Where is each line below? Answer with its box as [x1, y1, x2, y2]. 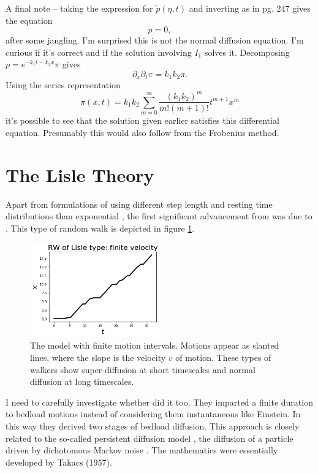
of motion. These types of [175, 350, 271, 363]
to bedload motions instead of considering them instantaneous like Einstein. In [6, 407, 301, 420]
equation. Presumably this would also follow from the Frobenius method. [6, 126, 279, 138]
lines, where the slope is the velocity [30, 350, 166, 363]
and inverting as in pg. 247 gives [189, 2, 311, 14]
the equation [6, 13, 53, 26]
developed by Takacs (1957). [6, 455, 112, 468]
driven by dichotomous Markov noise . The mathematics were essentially [6, 444, 278, 456]
